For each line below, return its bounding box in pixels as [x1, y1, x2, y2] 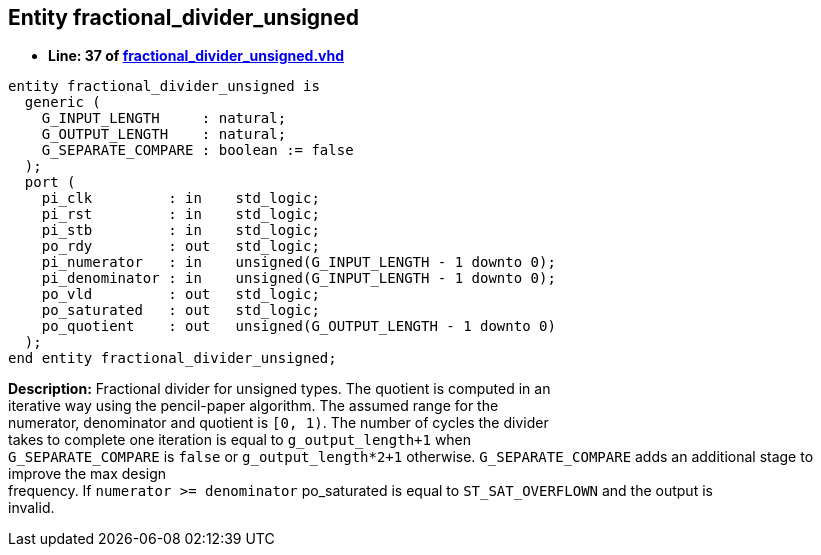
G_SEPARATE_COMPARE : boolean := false [41, 142, 354, 159]
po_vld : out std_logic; [41, 286, 320, 303]
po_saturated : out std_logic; [41, 302, 320, 319]
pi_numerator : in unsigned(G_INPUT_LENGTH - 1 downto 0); [41, 254, 556, 271]
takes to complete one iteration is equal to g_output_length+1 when [8, 431, 472, 449]
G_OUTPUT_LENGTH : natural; [41, 126, 287, 143]
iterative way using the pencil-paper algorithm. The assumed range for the [8, 397, 499, 415]
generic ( [24, 94, 101, 111]
